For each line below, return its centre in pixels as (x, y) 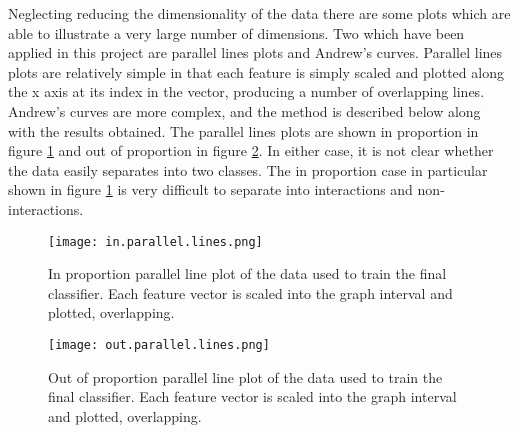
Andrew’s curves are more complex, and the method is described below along (244, 110)
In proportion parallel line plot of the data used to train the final (247, 273)
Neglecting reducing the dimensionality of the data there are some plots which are (259, 13)
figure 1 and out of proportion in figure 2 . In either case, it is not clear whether (251, 150)
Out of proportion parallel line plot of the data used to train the (245, 376)
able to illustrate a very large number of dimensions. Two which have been (236, 32)
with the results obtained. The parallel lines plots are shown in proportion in (243, 130)
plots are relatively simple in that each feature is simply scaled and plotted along (256, 71)
